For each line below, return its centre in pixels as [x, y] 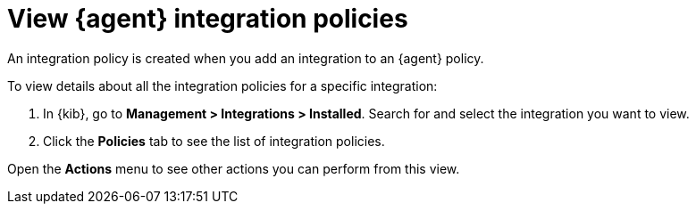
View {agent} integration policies [208, 19]
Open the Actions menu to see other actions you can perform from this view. [234, 168]
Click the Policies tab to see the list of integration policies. [214, 141]
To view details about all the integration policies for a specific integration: [222, 85]
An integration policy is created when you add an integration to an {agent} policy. [246, 58]
